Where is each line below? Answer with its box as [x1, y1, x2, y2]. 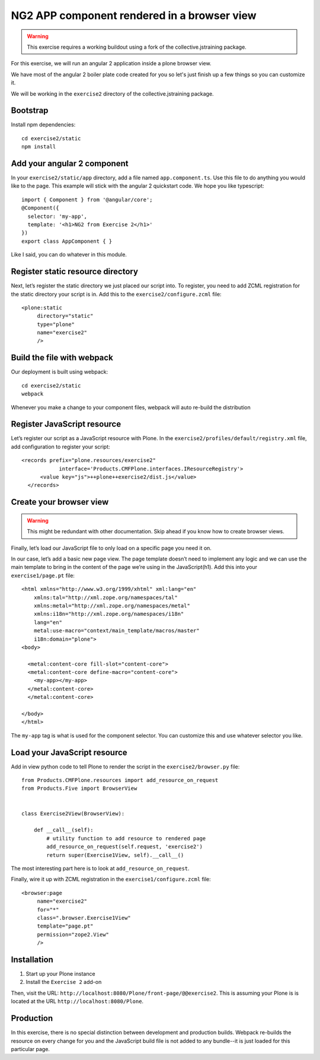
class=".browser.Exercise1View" [37, 915, 132, 921]
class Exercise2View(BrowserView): [21, 810, 125, 817]
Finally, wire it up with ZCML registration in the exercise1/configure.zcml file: [11, 876, 212, 883]
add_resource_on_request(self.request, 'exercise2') [46, 843, 203, 850]
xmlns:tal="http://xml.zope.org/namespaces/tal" [33, 594, 178, 601]
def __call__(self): [33, 827, 94, 834]
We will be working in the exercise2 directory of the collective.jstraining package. [11, 90, 214, 97]
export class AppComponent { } [21, 238, 113, 245]
